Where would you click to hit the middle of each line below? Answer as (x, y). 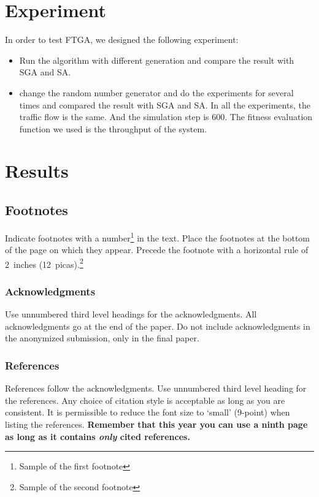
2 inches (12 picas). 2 (44, 263)
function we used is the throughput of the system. (113, 128)
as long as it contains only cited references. (98, 436)
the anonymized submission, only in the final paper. (102, 338)
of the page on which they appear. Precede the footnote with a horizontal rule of (157, 250)
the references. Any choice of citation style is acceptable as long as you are (145, 400)
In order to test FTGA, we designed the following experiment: (122, 40)
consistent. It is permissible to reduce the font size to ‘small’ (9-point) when (148, 412)
